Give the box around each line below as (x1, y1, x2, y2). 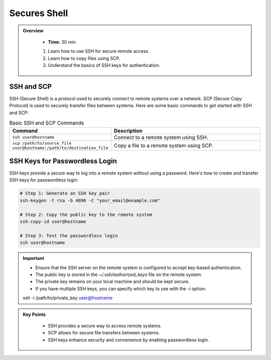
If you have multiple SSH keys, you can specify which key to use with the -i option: (35, 286, 206, 292)
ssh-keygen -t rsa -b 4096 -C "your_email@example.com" (20, 198, 161, 203)
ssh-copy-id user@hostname (20, 219, 86, 225)
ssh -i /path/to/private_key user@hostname (23, 295, 113, 301)
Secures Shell (9, 8, 68, 19)
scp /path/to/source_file (12, 140, 72, 146)
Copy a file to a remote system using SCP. (113, 142, 213, 149)
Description (113, 127, 143, 134)
